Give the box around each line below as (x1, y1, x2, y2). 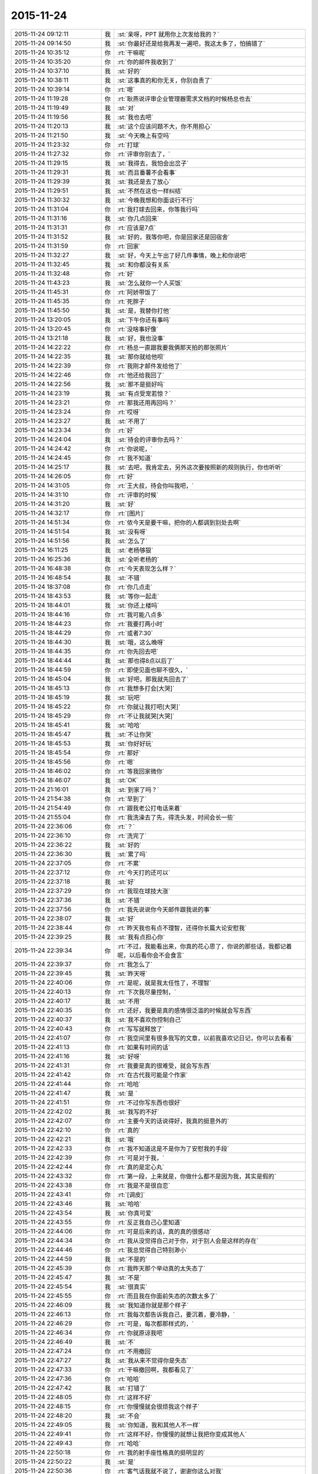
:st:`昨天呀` (117, 969, 148, 978)
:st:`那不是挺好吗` (117, 380, 165, 389)
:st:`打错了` (117, 1384, 148, 1392)
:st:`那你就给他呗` (117, 353, 165, 361)
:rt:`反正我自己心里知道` (117, 1218, 183, 1226)
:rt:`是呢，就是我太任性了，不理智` (117, 979, 212, 987)
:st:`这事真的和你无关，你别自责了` (117, 76, 213, 84)
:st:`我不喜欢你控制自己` (117, 1015, 183, 1024)
